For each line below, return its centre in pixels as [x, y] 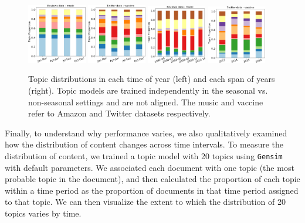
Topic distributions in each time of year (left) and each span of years [152, 79]
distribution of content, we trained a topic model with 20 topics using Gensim [144, 156]
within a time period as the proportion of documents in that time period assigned [152, 190]
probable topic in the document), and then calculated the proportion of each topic [152, 179]
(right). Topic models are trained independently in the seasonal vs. [148, 90]
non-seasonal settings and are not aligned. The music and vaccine [146, 102]
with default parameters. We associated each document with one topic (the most [150, 167]
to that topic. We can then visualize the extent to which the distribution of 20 [145, 202]
